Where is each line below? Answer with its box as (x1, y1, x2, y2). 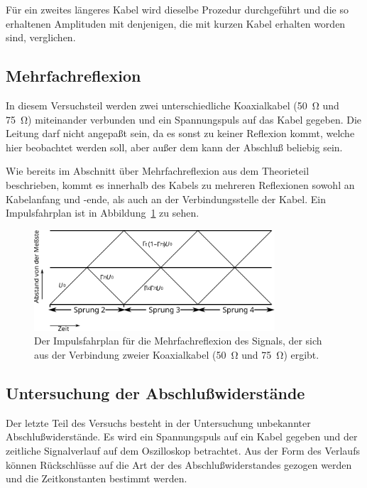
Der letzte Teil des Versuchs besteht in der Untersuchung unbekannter (6, 415, 311, 430)
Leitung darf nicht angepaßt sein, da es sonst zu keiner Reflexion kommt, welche (6, 126, 355, 141)
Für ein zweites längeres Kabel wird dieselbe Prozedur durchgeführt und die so (6, 2, 349, 16)
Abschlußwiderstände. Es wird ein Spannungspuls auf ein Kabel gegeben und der (6, 429, 358, 444)
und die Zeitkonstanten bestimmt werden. (6, 471, 187, 486)
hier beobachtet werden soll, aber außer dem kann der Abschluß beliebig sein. (6, 139, 343, 154)
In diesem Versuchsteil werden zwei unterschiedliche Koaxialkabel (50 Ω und (6, 97, 339, 112)
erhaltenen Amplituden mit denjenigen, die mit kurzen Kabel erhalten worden (6, 16, 346, 31)
